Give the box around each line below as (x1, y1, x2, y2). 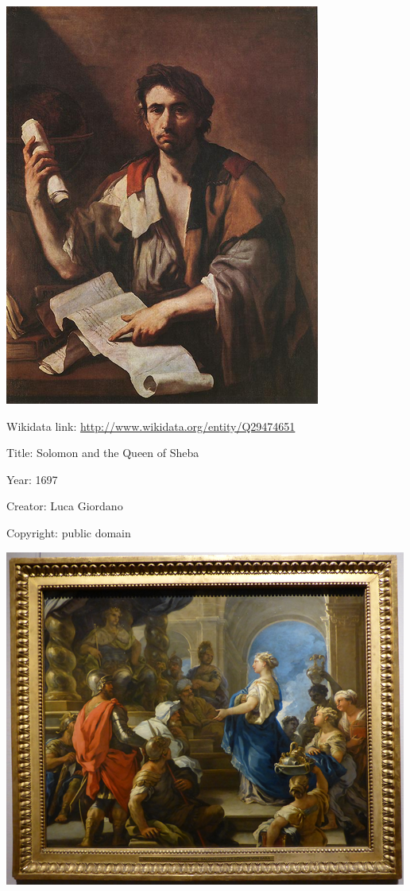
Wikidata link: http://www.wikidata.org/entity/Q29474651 (6, 417, 296, 434)
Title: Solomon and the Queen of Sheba (6, 444, 199, 461)
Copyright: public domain (6, 524, 131, 540)
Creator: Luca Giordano (6, 498, 123, 514)
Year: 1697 (6, 471, 58, 487)
